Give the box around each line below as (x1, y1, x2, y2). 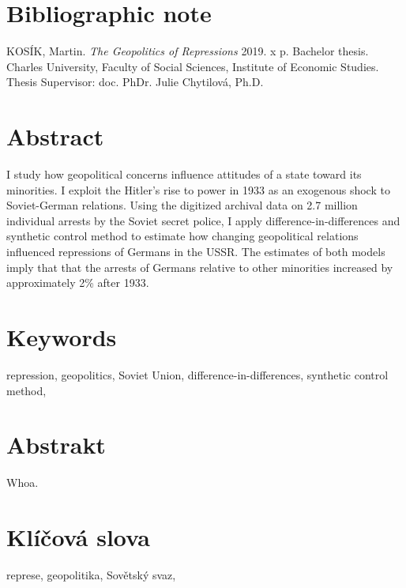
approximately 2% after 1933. (6, 274, 149, 291)
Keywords (6, 320, 117, 352)
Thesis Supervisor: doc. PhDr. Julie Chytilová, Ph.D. (6, 73, 264, 90)
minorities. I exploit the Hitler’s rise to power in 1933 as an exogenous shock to (6, 181, 390, 198)
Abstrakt (6, 428, 106, 461)
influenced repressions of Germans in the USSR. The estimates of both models (6, 243, 385, 259)
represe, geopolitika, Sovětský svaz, (6, 566, 176, 582)
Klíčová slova (6, 521, 150, 552)
